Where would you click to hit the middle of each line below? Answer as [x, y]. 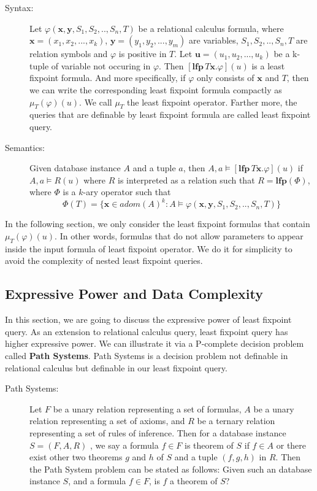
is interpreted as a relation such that [186, 180]
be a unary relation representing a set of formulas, [147, 408]
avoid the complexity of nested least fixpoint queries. [104, 261]
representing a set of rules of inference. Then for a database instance [158, 432]
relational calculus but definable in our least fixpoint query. [116, 367]
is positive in [143, 54]
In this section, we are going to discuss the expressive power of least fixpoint [148, 319]
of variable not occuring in [101, 65]
